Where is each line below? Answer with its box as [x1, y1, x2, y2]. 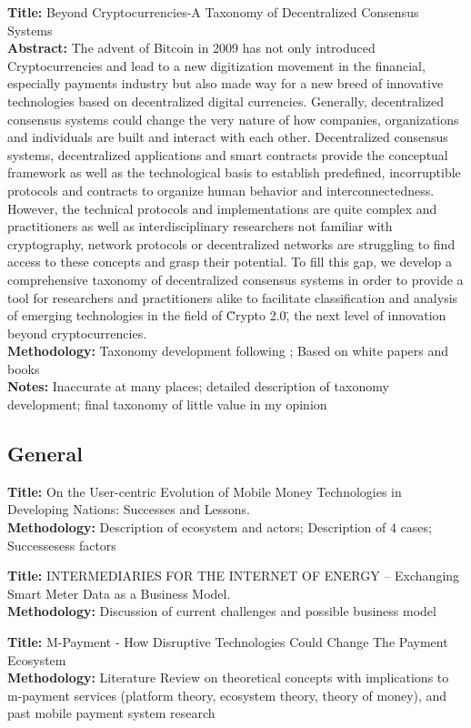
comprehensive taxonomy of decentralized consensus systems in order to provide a [7, 269, 464, 288]
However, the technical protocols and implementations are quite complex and [7, 198, 437, 217]
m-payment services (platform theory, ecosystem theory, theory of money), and [7, 685, 447, 704]
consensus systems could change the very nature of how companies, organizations [7, 109, 459, 128]
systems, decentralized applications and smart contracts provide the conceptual [7, 145, 448, 164]
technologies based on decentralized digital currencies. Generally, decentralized [7, 91, 445, 110]
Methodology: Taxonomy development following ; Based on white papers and [7, 341, 449, 360]
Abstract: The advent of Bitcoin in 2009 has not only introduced [7, 38, 376, 57]
